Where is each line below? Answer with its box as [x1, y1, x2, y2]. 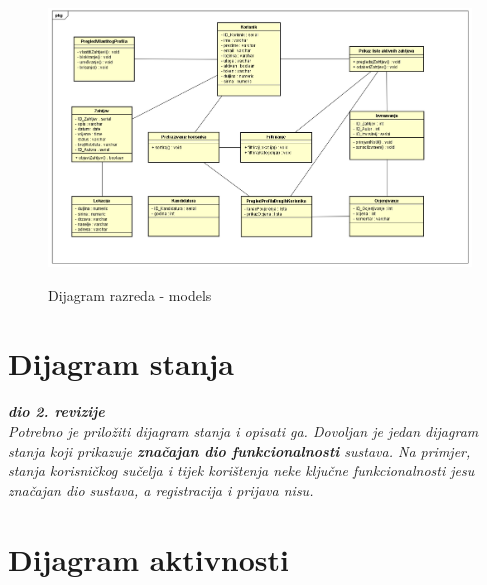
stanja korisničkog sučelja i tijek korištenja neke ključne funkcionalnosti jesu [8, 460, 475, 481]
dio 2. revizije [8, 401, 105, 422]
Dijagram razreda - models [48, 284, 212, 305]
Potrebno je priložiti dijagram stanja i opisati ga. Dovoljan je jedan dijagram [8, 420, 479, 441]
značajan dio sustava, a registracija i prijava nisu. [8, 479, 314, 500]
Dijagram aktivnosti [8, 538, 289, 579]
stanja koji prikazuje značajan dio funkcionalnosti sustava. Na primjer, [8, 440, 471, 461]
